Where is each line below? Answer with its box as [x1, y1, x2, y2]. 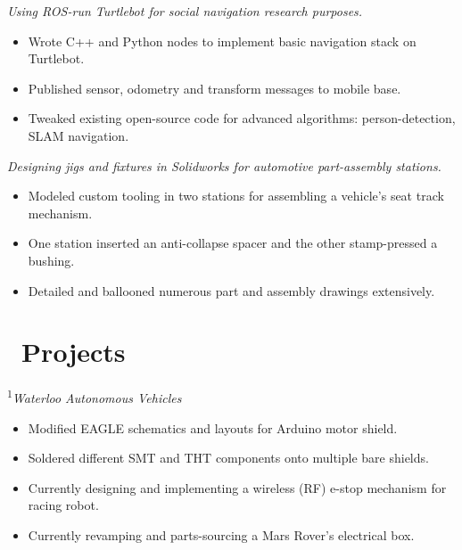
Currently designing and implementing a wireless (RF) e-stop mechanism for [28, 478, 447, 497]
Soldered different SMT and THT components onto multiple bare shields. [28, 448, 429, 467]
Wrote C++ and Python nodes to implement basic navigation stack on [28, 31, 417, 50]
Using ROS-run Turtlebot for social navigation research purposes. [7, 2, 363, 20]
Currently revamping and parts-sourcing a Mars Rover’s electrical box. [28, 525, 415, 544]
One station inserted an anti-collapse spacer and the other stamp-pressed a [28, 234, 438, 252]
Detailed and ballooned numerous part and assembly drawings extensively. [28, 281, 435, 300]
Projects [21, 333, 126, 370]
